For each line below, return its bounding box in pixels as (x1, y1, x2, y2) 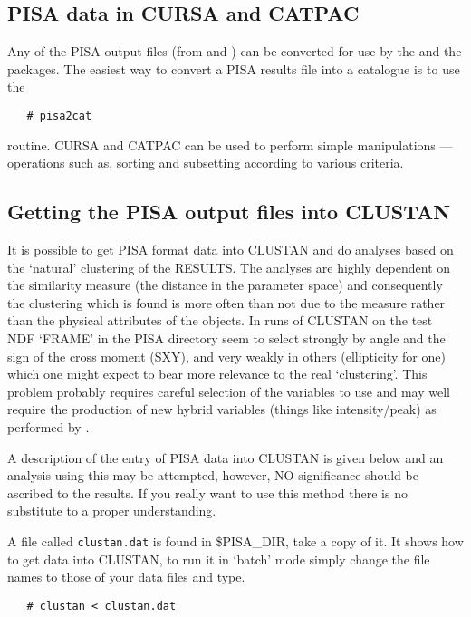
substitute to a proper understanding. (7, 501, 216, 520)
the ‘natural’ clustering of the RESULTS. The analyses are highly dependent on (7, 257, 451, 276)
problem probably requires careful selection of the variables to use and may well (7, 381, 450, 400)
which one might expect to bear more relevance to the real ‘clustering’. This (7, 364, 428, 383)
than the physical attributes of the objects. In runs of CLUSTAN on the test (7, 311, 433, 330)
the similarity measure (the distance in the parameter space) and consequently (7, 275, 443, 294)
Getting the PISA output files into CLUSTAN (7, 198, 451, 226)
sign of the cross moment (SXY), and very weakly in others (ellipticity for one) (7, 346, 446, 365)
